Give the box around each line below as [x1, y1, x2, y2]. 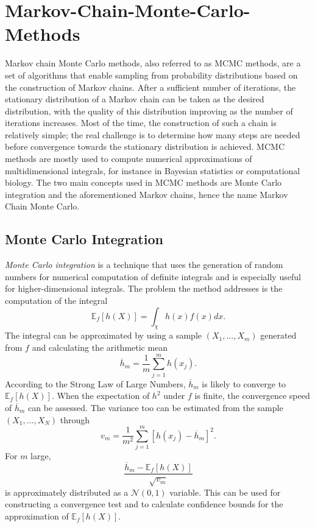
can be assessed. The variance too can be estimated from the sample [28, 401, 283, 414]
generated [260, 329, 297, 342]
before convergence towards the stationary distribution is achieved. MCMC [5, 140, 285, 153]
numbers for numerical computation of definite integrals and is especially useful [5, 270, 301, 283]
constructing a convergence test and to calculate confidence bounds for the [5, 498, 283, 510]
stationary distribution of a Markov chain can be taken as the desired [5, 93, 264, 105]
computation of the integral [5, 294, 108, 307]
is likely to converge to [202, 377, 286, 390]
